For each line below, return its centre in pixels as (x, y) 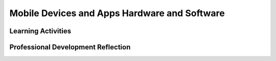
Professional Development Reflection (70, 47)
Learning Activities (40, 31)
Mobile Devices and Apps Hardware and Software (117, 13)
